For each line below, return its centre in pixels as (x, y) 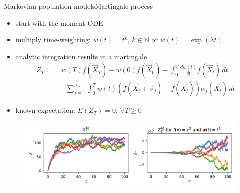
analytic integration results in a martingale (81, 56)
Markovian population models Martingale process (78, 6)
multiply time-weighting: (53, 40)
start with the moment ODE (59, 23)
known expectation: (45, 110)
